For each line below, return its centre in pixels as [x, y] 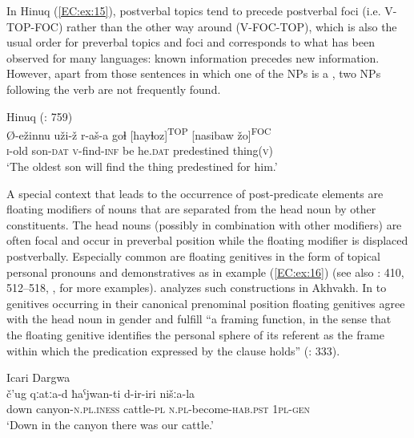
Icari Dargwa [38, 377]
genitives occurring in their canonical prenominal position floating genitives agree [206, 303]
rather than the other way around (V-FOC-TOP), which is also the [232, 26]
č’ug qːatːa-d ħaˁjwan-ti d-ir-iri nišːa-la [101, 393]
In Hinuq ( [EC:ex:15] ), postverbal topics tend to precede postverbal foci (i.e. [194, 10]
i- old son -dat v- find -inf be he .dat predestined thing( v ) [140, 150]
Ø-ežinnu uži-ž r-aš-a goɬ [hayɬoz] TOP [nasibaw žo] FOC [139, 134]
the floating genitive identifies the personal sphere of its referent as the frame [195, 334]
